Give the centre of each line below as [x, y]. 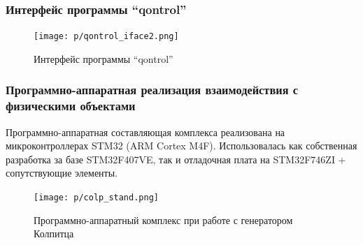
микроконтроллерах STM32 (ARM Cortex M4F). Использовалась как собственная [181, 146]
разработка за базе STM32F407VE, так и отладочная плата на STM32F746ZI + [176, 159]
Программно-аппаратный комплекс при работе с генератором [163, 220]
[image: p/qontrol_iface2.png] [106, 37]
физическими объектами [71, 106]
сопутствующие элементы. [62, 173]
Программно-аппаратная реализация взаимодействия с [152, 90]
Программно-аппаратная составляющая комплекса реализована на [145, 132]
